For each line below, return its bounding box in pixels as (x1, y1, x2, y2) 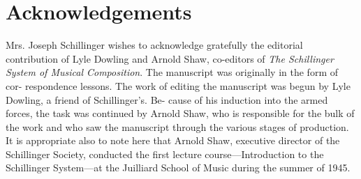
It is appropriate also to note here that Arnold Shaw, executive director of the (6, 133, 340, 148)
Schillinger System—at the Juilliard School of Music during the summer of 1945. (6, 160, 351, 175)
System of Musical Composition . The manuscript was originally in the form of (6, 65, 338, 79)
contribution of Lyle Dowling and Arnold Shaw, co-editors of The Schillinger (6, 51, 334, 65)
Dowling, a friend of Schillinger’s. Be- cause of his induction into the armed (6, 92, 328, 107)
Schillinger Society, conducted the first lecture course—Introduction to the (6, 146, 324, 161)
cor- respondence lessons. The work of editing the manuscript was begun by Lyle (6, 78, 351, 93)
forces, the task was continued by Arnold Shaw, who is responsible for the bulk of (6, 106, 355, 120)
